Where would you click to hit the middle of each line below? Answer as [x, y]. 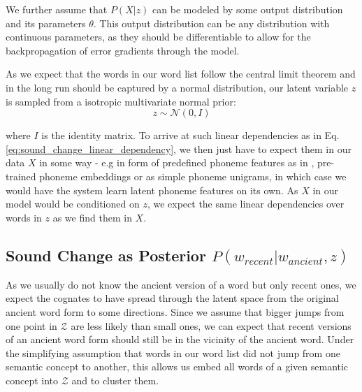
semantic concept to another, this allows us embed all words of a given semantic [177, 366]
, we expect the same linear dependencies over [246, 204]
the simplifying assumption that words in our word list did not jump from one [173, 353]
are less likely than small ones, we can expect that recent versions [211, 325]
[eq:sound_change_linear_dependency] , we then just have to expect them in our [179, 148]
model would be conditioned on [73, 204]
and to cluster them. [115, 380]
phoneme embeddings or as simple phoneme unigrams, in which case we [193, 176]
